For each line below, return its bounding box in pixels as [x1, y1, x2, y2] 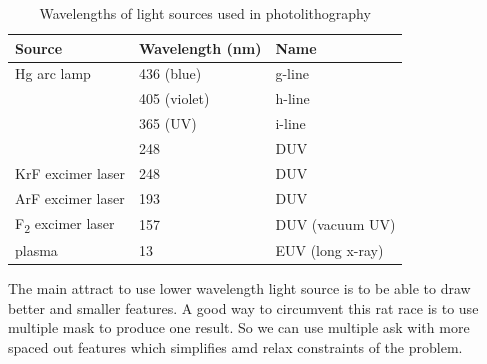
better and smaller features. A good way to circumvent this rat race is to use [8, 297, 479, 318]
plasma [15, 239, 58, 260]
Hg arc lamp [15, 63, 91, 84]
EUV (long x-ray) [275, 239, 384, 260]
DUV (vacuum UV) [275, 213, 396, 234]
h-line [275, 88, 310, 109]
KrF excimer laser [15, 162, 126, 183]
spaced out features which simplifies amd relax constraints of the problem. [8, 336, 463, 357]
